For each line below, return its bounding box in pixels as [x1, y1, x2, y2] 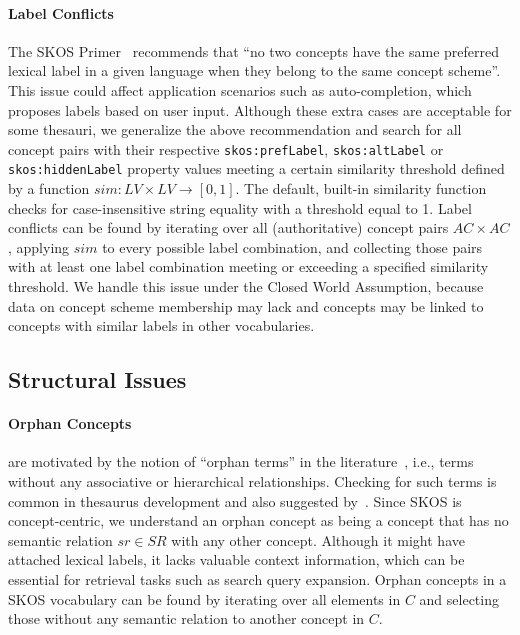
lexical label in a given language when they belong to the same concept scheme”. [8, 60, 501, 81]
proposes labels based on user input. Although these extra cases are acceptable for [8, 99, 512, 120]
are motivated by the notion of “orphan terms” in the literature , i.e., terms [8, 451, 474, 472]
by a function [8, 178, 90, 199]
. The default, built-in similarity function [235, 178, 487, 199]
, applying [8, 236, 70, 257]
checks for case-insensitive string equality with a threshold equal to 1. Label [8, 197, 472, 218]
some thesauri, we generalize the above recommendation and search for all [8, 119, 462, 140]
